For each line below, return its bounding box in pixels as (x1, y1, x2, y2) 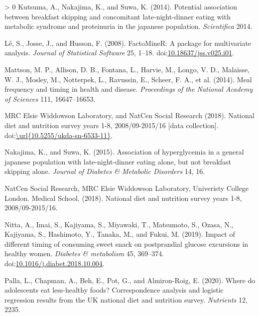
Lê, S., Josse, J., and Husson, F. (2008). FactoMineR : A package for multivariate (4, 37, 252, 48)
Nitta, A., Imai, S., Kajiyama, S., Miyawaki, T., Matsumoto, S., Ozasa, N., (4, 219, 234, 229)
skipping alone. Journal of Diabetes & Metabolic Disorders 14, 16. (4, 166, 205, 176)
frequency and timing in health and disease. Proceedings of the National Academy (4, 84, 253, 94)
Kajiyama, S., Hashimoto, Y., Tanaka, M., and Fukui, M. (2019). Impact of (4, 229, 235, 239)
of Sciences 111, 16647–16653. (4, 93, 96, 104)
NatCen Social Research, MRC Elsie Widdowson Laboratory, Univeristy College (4, 182, 249, 193)
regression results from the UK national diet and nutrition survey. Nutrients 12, (4, 294, 248, 305)
